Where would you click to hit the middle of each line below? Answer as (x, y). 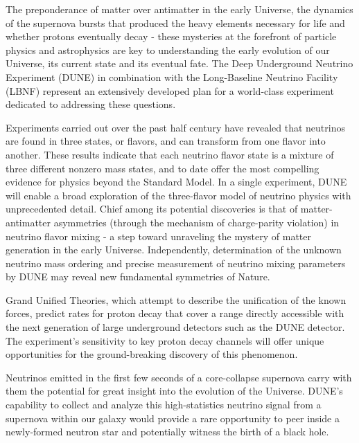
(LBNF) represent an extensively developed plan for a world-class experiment (170, 90)
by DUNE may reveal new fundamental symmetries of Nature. (138, 277)
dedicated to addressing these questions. (91, 104)
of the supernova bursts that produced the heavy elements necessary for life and (175, 22)
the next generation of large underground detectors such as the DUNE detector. (175, 327)
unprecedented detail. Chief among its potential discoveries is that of (152, 209)
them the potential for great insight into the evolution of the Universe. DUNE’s (174, 391)
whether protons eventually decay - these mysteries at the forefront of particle (171, 36)
